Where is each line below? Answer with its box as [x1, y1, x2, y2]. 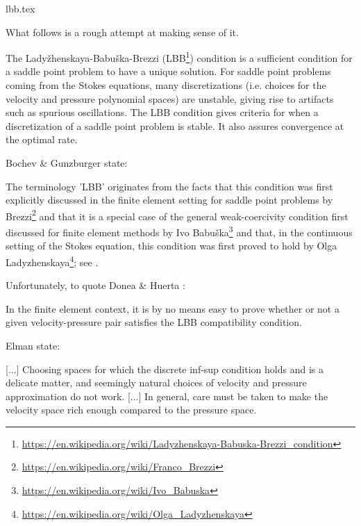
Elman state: [6, 338, 60, 352]
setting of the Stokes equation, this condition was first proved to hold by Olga [6, 238, 337, 253]
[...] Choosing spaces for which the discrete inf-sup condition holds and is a [6, 361, 324, 376]
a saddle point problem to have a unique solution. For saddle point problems [6, 64, 331, 79]
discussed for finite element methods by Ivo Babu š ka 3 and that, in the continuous [6, 223, 353, 239]
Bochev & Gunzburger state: [6, 156, 128, 170]
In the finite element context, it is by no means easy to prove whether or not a [6, 301, 339, 315]
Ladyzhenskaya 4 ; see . [6, 252, 99, 269]
